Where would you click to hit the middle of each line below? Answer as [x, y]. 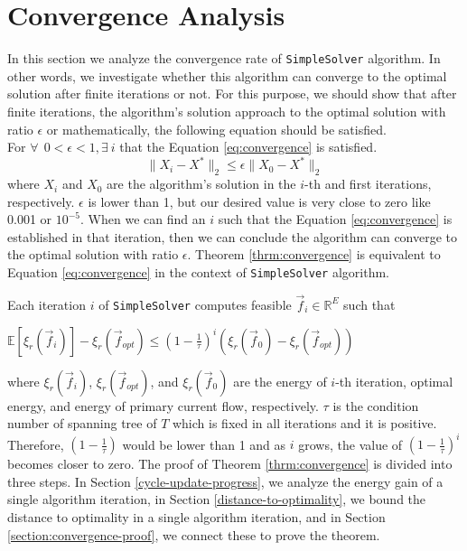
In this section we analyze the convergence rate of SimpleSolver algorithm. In [224, 58]
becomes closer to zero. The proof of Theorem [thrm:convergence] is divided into [230, 464]
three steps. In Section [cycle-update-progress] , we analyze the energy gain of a [225, 481]
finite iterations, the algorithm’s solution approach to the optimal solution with [227, 111]
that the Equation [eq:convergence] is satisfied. [248, 147]
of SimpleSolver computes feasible [195, 304]
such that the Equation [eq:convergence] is [335, 219]
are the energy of [280, 381]
